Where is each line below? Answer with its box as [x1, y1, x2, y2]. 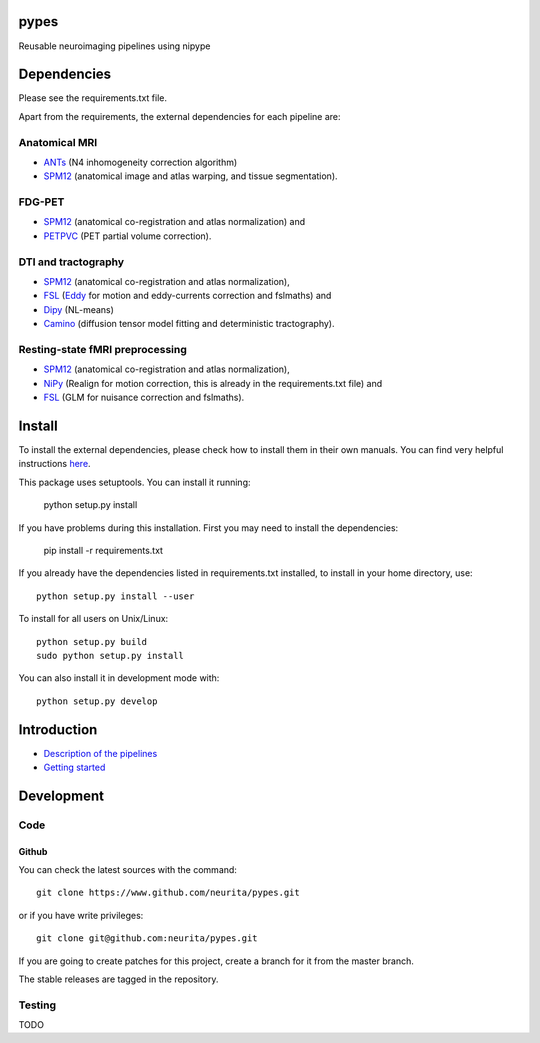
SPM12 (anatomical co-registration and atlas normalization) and [43, 216, 306, 228]
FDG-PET [18, 195, 65, 209]
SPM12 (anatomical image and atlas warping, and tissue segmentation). [43, 170, 339, 182]
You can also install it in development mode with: [18, 672, 220, 684]
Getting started [43, 761, 106, 773]
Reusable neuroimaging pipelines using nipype [18, 40, 211, 52]
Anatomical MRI [18, 135, 98, 149]
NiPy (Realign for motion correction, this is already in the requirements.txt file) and [43, 377, 383, 389]
